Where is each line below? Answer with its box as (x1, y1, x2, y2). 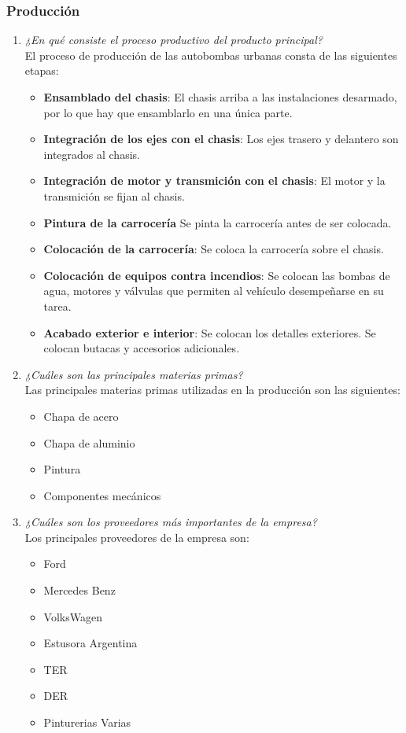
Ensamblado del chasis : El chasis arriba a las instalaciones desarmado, (43, 89, 397, 105)
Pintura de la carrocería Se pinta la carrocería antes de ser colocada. (43, 214, 392, 230)
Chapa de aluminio (43, 434, 135, 451)
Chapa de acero (43, 407, 119, 424)
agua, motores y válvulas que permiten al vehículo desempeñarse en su (43, 282, 384, 299)
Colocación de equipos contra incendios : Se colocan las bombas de (43, 267, 390, 283)
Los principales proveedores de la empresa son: (24, 529, 249, 545)
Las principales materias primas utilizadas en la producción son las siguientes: (24, 381, 400, 398)
